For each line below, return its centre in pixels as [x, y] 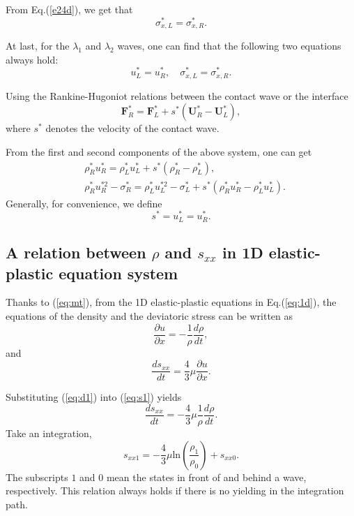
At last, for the [38, 46]
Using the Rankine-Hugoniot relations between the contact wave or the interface [177, 95]
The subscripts [37, 477]
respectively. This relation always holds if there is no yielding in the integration [175, 491]
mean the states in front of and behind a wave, [206, 477]
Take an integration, [49, 433]
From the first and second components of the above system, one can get [159, 152]
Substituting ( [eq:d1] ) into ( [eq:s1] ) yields [94, 397]
